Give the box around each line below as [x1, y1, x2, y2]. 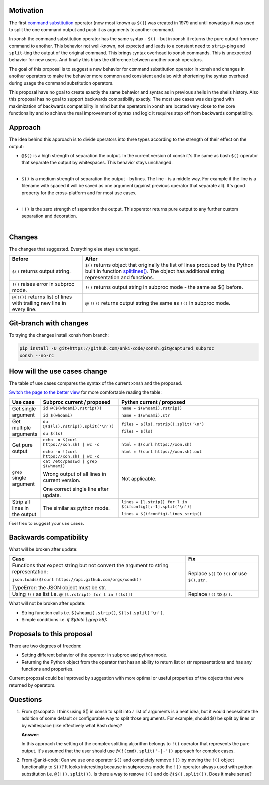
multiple [12, 424, 31, 431]
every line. [12, 306, 37, 313]
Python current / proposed [121, 398, 185, 405]
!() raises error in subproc [12, 280, 75, 287]
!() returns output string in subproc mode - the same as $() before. [85, 283, 244, 290]
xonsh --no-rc [19, 352, 54, 358]
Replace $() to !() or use [188, 570, 247, 577]
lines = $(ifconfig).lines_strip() [121, 511, 202, 517]
